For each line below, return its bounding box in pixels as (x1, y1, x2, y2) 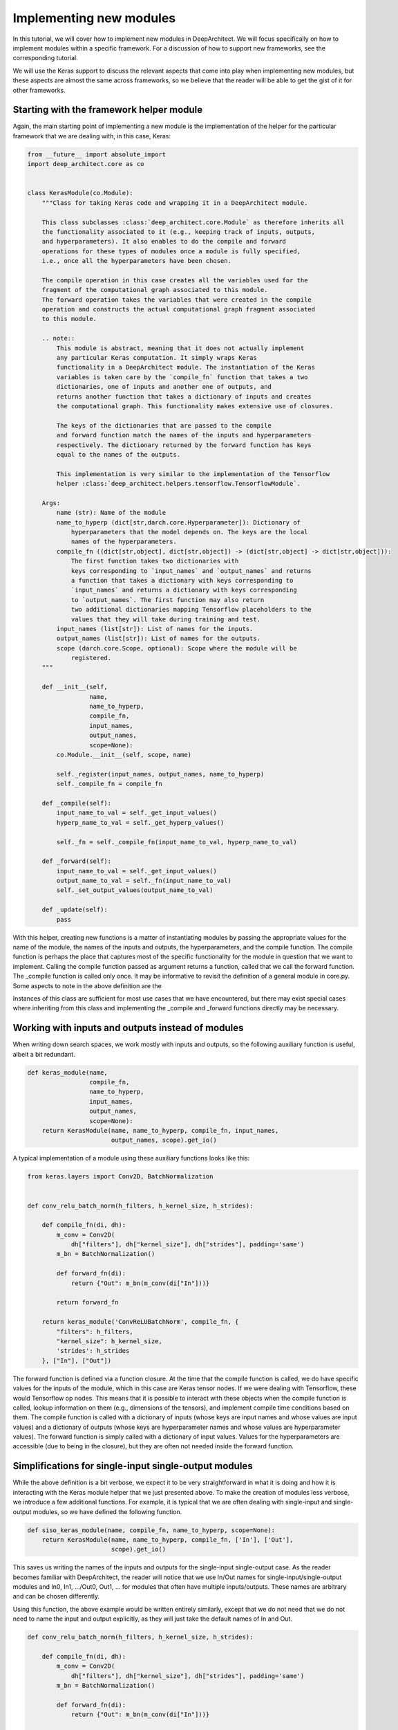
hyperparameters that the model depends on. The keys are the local (70, 528, 308, 536)
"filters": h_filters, (56, 1327, 134, 1336)
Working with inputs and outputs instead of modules (12, 1022, 244, 1034)
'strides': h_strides (56, 1347, 130, 1355)
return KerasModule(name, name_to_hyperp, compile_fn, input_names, (41, 1127, 279, 1134)
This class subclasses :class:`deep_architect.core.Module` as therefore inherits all (41, 218, 345, 226)
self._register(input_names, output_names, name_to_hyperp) (56, 770, 265, 778)
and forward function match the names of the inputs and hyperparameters (56, 431, 312, 439)
